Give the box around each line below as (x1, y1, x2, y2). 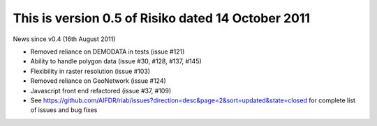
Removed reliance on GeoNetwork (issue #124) (30, 77, 167, 85)
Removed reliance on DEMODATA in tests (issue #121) (30, 47, 185, 56)
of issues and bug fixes (30, 106, 98, 114)
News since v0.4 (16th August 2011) (13, 35, 116, 43)
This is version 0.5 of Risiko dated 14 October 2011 (13, 10, 311, 26)
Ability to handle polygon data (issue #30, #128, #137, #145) (30, 57, 202, 65)
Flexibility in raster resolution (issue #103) (30, 67, 150, 75)
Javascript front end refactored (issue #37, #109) (30, 86, 171, 95)
